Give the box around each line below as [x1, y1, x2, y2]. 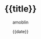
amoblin [12, 19, 29, 25]
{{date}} [12, 28, 29, 34]
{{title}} [4, 3, 37, 14]
